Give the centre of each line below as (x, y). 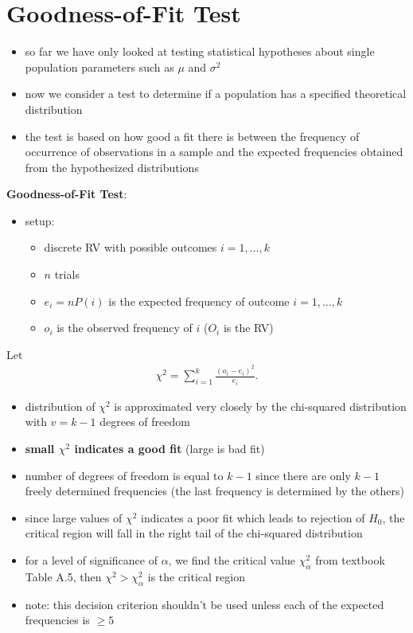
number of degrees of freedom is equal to (124, 475)
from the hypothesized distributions (112, 167)
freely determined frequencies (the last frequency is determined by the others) (214, 491)
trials (67, 274)
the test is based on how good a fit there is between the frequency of (192, 136)
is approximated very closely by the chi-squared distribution (260, 406)
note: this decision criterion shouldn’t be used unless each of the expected (205, 604)
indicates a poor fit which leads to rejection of (253, 517)
